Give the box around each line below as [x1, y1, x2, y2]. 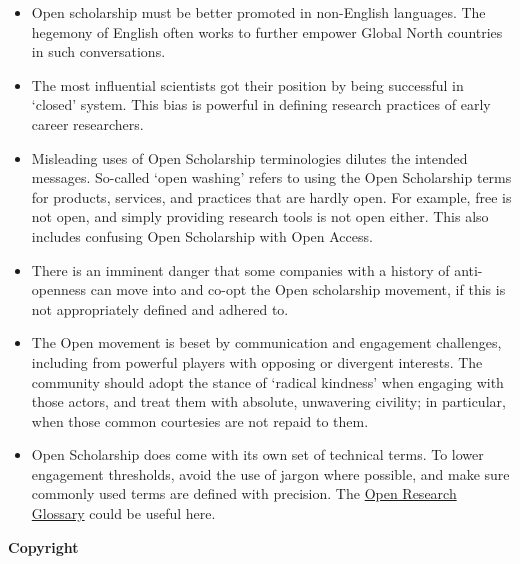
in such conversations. [31, 41, 166, 62]
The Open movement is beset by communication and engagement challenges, [31, 332, 502, 353]
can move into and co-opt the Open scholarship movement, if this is [90, 279, 506, 300]
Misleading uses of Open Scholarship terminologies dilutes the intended [31, 147, 468, 168]
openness [31, 279, 87, 300]
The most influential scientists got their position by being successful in [31, 74, 464, 95]
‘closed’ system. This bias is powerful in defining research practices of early [31, 94, 491, 115]
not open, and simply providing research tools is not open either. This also [31, 206, 489, 227]
